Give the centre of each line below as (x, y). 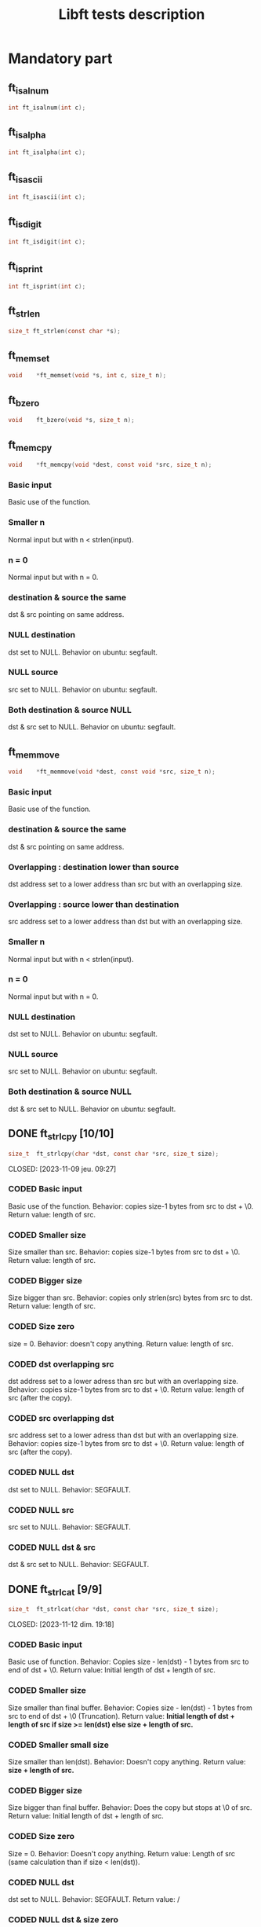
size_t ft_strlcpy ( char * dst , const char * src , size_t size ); (114, 1154)
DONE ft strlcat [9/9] (55, 1590)
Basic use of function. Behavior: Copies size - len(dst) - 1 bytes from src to (129, 1662)
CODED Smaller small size (59, 1745)
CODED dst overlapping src (61, 1364)
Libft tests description (132, 15)
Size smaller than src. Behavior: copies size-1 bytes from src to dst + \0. (124, 1252)
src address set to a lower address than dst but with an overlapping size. (125, 922)
